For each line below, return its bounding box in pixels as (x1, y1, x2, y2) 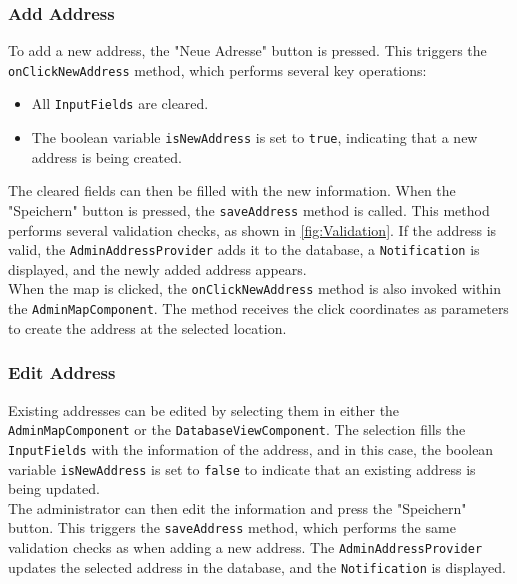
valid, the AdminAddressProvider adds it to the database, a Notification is (8, 239, 480, 260)
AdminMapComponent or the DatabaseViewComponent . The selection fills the (8, 419, 466, 440)
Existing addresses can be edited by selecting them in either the (8, 399, 400, 420)
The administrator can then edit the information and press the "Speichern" (8, 497, 467, 518)
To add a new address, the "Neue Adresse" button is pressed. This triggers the (8, 40, 487, 61)
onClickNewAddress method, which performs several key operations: (8, 59, 427, 80)
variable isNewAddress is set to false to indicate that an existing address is (8, 458, 476, 479)
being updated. (8, 478, 100, 499)
